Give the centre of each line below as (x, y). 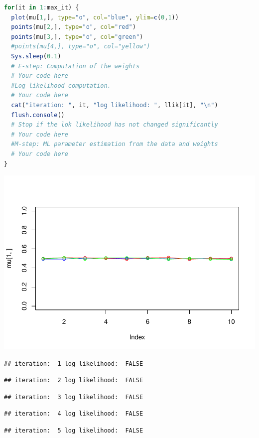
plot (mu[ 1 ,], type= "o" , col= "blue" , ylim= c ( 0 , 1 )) (95, 17)
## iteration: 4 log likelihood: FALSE (74, 414)
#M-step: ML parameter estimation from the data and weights (115, 144)
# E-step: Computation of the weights (75, 66)
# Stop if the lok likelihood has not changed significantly (115, 125)
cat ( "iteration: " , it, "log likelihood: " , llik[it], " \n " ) (115, 105)
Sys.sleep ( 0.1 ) (36, 56)
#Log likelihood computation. (61, 85)
